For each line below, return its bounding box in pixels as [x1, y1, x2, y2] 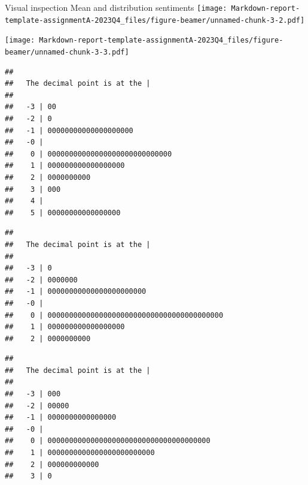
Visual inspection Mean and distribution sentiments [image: [5, 1, 227, 13]
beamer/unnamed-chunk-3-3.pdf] [5, 47, 129, 56]
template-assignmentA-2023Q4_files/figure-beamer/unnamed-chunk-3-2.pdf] [5, 16, 305, 25]
